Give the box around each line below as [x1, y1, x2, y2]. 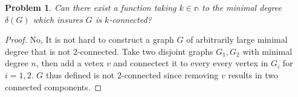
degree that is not [5, 45, 71, 57]
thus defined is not [45, 68, 115, 81]
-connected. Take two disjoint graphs [77, 45, 213, 57]
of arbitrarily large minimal [186, 33, 288, 46]
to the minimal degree [201, 1, 282, 13]
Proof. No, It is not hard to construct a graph [5, 33, 174, 46]
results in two [228, 68, 279, 81]
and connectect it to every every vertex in [113, 57, 268, 69]
